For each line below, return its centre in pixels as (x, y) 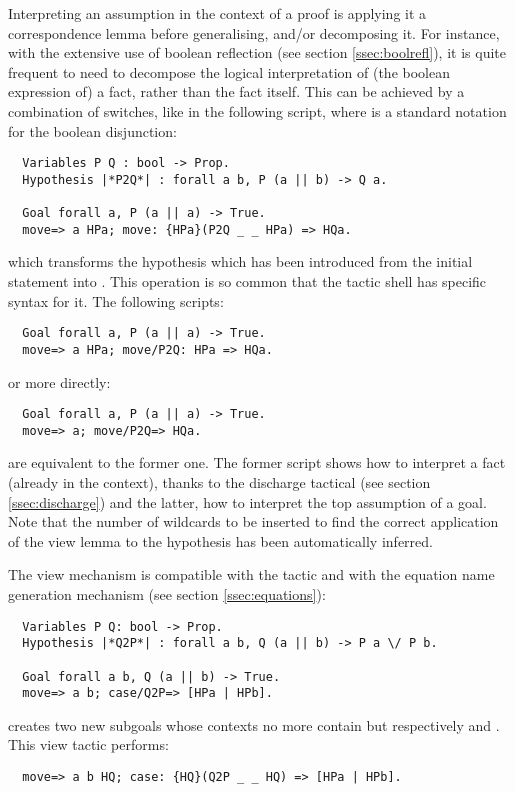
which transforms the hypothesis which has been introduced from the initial (240, 261)
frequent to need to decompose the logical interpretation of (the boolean (229, 71)
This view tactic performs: (88, 744)
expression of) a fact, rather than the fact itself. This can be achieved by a (236, 91)
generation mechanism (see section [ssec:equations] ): (167, 594)
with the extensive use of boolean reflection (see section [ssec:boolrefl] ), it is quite (257, 52)
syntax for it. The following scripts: (116, 300)
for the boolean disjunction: (92, 130)
